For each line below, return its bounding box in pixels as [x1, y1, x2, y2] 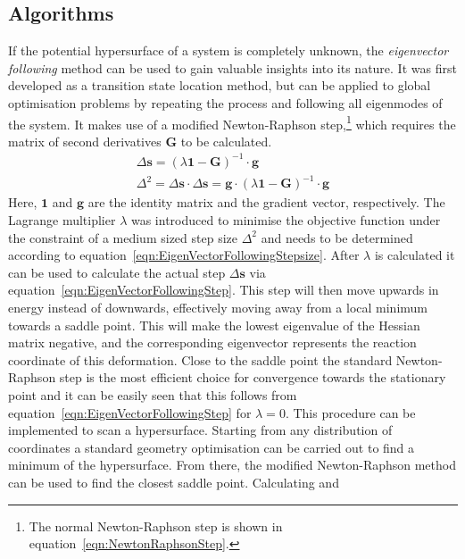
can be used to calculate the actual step [8, 263, 226, 281]
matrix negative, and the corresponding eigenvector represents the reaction [8, 333, 417, 352]
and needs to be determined [261, 228, 413, 246]
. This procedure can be [285, 403, 416, 421]
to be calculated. [180, 131, 272, 150]
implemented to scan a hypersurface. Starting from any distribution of [8, 421, 393, 439]
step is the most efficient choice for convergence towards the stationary [59, 368, 446, 387]
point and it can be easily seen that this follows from [8, 386, 297, 405]
